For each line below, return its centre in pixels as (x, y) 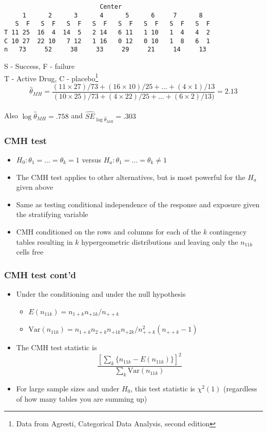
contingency (228, 231)
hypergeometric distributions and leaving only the (160, 241)
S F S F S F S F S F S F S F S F (112, 24)
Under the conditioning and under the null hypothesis (101, 294)
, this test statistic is (163, 388)
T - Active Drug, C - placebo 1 (51, 77)
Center (111, 7)
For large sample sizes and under (68, 388)
